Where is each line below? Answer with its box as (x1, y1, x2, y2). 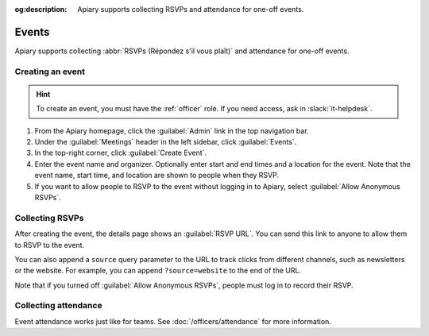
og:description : (14, 5, 68, 14)
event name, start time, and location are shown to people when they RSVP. (34, 171, 280, 180)
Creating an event (14, 66, 86, 77)
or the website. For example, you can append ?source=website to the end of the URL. (14, 266, 302, 276)
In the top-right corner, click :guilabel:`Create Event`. (34, 148, 207, 158)
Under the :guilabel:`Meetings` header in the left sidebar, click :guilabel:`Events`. (34, 137, 297, 147)
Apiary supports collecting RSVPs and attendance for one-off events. (77, 5, 304, 14)
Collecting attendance (14, 300, 102, 311)
